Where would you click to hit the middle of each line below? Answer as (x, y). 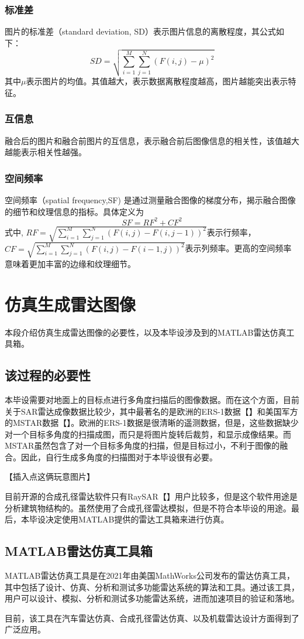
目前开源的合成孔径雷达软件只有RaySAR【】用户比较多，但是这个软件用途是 (151, 496)
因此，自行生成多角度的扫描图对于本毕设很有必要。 (119, 457)
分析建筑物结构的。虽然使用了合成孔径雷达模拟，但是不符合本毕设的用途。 (148, 508)
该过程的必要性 (48, 375)
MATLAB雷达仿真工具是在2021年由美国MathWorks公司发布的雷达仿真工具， (150, 575)
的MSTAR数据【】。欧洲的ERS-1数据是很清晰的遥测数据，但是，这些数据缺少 (152, 423)
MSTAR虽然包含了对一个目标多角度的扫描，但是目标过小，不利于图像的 (142, 445)
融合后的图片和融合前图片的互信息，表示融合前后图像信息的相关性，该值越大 (152, 140)
